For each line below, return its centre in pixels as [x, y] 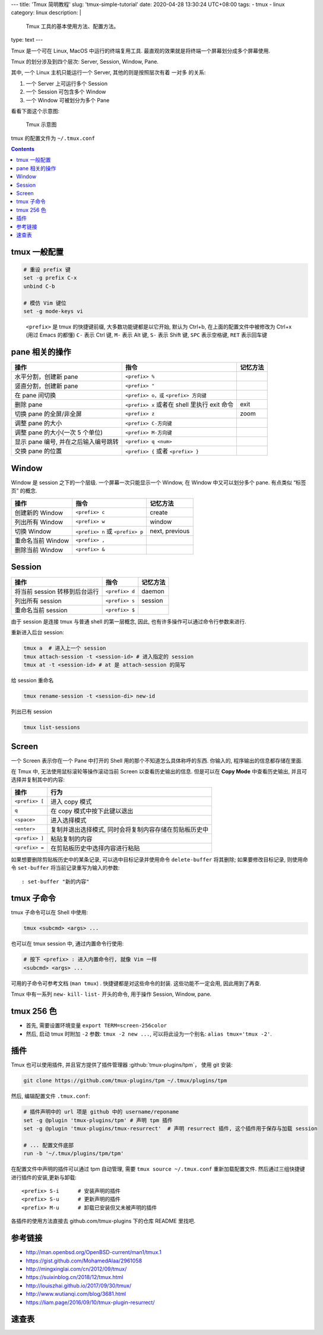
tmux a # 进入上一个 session [65, 648]
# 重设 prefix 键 [47, 269]
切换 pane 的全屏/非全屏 [48, 414]
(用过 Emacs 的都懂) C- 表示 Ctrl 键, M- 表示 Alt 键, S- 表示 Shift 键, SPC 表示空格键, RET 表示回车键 [146, 335]
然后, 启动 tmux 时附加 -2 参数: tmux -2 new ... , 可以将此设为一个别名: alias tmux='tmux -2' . [149, 1034]
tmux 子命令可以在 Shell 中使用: [50, 913]
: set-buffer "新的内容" [56, 881]
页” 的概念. [24, 491]
